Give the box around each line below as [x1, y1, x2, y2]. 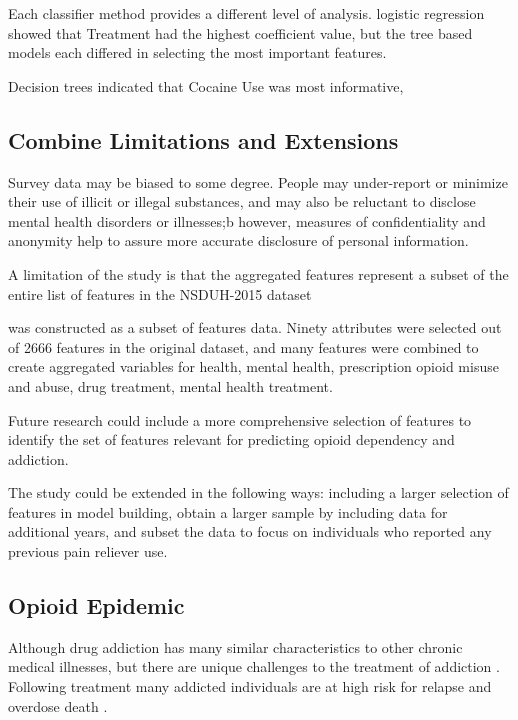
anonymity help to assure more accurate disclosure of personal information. [8, 230, 469, 251]
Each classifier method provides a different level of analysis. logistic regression [8, 3, 485, 23]
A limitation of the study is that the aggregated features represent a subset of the [8, 263, 509, 284]
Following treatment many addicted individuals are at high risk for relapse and [8, 676, 492, 697]
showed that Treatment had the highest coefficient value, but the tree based [8, 22, 473, 43]
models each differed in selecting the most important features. [8, 42, 387, 63]
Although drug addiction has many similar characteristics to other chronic [8, 636, 463, 657]
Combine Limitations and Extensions [8, 124, 399, 155]
